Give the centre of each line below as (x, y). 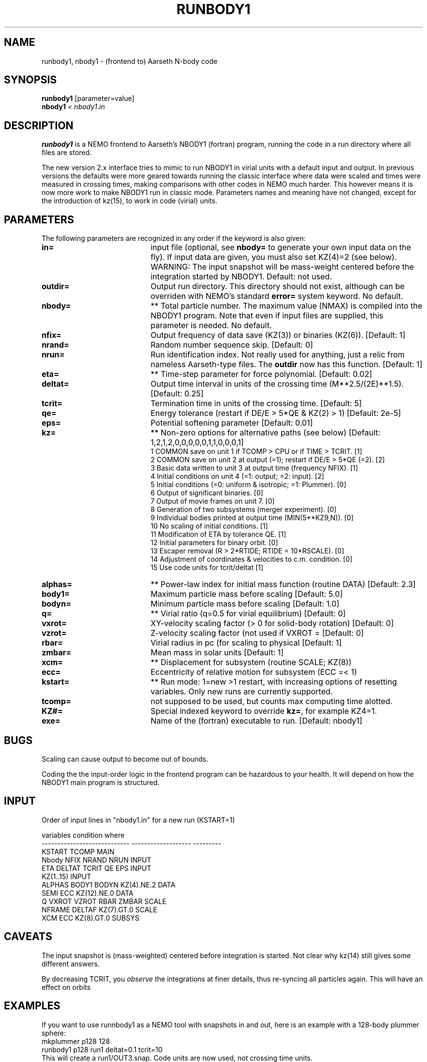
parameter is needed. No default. (211, 325)
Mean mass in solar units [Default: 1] (217, 653)
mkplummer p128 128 (76, 1041)
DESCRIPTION (39, 125)
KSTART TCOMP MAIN (78, 851)
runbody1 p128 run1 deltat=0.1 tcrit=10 (102, 1049)
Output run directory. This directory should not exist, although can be (277, 286)
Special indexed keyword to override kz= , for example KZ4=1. (264, 711)
